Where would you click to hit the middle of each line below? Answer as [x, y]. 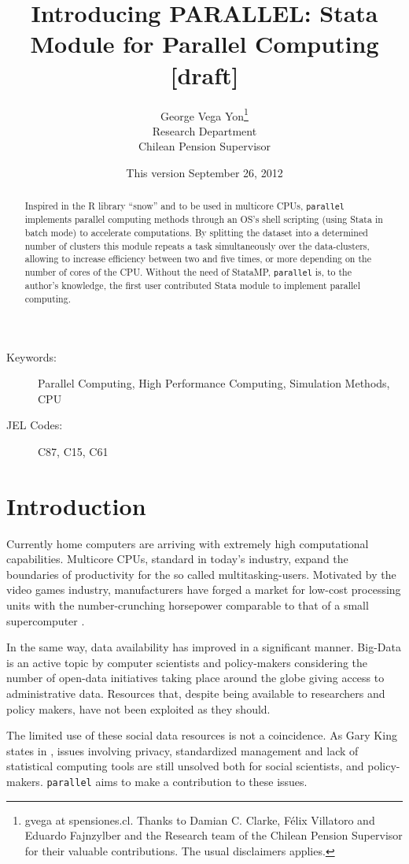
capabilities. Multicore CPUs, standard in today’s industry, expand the [177, 559]
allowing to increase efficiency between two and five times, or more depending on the [198, 259]
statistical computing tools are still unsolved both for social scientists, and [185, 766]
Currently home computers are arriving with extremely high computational [188, 543]
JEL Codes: [35, 425]
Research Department [204, 130]
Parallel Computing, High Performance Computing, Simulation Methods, [214, 383]
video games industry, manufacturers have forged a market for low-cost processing [204, 590]
